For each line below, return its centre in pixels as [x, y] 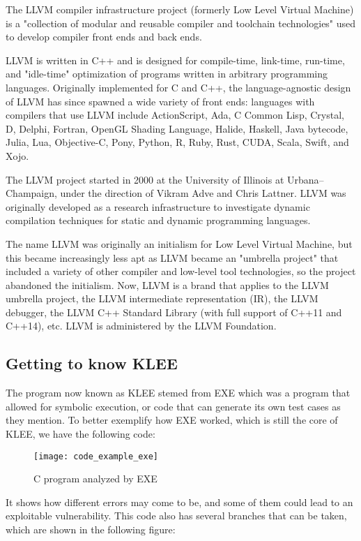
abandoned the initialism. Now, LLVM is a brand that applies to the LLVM [167, 284]
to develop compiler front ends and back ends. [104, 37]
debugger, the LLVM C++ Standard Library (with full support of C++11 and [174, 312]
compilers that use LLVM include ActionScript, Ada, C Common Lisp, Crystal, [175, 115]
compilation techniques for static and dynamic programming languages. [158, 220]
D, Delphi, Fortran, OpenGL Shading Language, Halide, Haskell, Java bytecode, [177, 128]
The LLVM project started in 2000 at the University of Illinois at [145, 179]
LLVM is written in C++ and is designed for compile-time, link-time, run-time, [175, 60]
